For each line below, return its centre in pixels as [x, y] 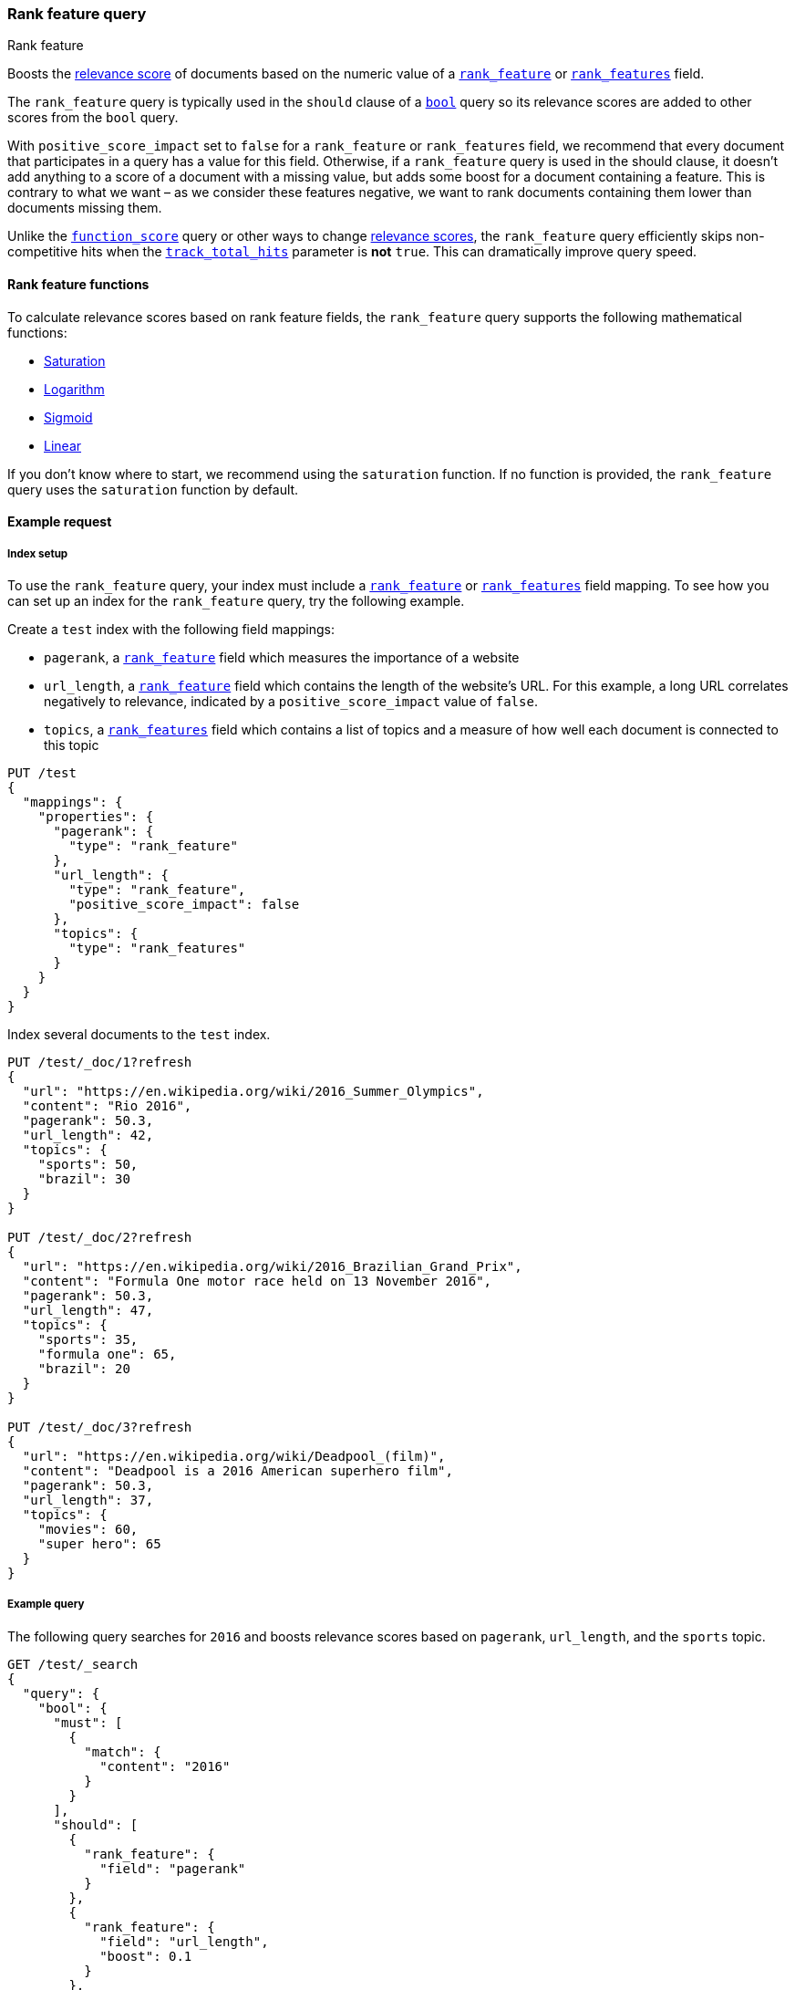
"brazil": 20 [84, 1368]
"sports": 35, [88, 1339]
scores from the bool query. [93, 118]
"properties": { [96, 816]
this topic [72, 745]
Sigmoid [68, 417]
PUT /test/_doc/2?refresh [100, 1237]
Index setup [38, 553]
